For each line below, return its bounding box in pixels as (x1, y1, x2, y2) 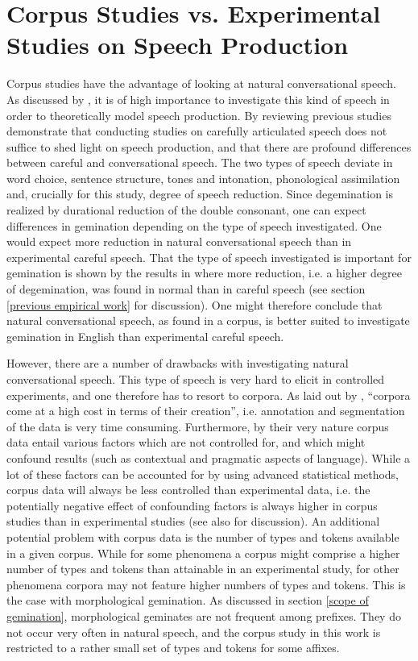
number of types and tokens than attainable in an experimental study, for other (6, 560, 399, 577)
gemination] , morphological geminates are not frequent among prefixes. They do (6, 607, 401, 624)
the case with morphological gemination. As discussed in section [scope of (6, 592, 369, 609)
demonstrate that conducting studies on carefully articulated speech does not (6, 123, 387, 139)
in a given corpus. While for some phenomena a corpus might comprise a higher (6, 544, 400, 561)
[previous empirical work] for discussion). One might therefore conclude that (6, 296, 383, 313)
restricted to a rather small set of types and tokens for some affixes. (6, 639, 340, 656)
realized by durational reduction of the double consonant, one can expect (6, 202, 366, 218)
